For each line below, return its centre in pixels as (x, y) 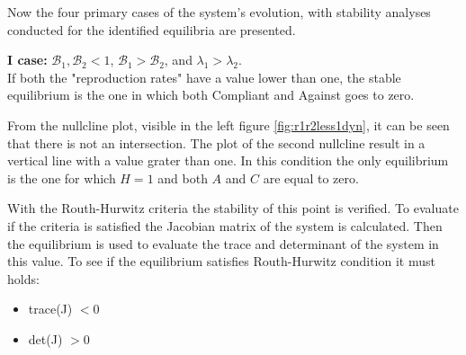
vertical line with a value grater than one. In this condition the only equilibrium (228, 160)
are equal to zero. (311, 177)
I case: (27, 60)
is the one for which (62, 177)
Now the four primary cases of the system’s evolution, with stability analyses (219, 12)
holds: (23, 278)
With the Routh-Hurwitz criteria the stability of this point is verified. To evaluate (233, 208)
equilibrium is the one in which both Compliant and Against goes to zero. (211, 95)
